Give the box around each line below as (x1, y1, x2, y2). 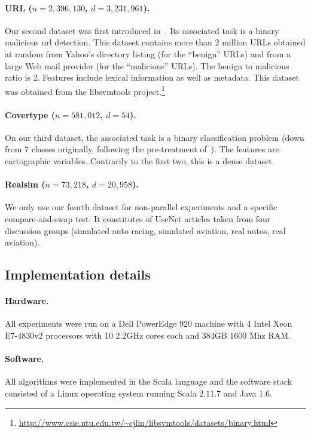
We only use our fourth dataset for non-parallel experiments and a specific (5, 201, 278, 213)
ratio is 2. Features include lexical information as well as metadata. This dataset (5, 71, 299, 84)
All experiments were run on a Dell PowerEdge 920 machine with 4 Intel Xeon (5, 317, 292, 330)
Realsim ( (5, 178, 45, 191)
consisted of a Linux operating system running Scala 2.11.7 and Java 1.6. (5, 386, 272, 399)
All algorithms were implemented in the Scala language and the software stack (5, 375, 292, 388)
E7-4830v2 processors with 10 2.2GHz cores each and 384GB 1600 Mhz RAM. (5, 328, 291, 341)
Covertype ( (5, 108, 55, 121)
